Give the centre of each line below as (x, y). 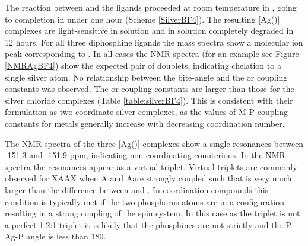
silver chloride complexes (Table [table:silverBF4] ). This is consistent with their (149, 100)
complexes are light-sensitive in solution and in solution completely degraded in (149, 31)
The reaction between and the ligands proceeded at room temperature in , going (151, 7)
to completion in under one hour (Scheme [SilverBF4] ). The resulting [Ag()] (142, 19)
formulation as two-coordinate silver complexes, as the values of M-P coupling (147, 112)
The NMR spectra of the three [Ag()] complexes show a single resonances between (154, 143)
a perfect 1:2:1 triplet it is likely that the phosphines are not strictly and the (144, 224)
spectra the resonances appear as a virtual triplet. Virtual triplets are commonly (151, 166)
